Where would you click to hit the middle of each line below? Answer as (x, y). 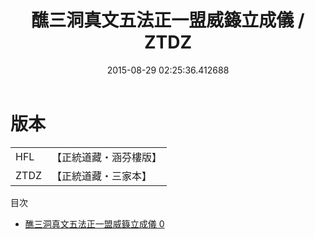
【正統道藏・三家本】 (102, 176)
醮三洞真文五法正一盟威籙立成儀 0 (94, 223)
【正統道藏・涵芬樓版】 (107, 157)
